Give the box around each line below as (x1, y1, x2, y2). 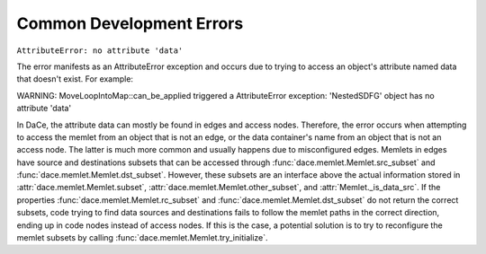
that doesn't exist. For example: (16, 74, 134, 84)
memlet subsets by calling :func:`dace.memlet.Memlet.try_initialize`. (16, 232, 269, 243)
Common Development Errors (16, 13, 244, 33)
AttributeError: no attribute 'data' (16, 45, 184, 56)
